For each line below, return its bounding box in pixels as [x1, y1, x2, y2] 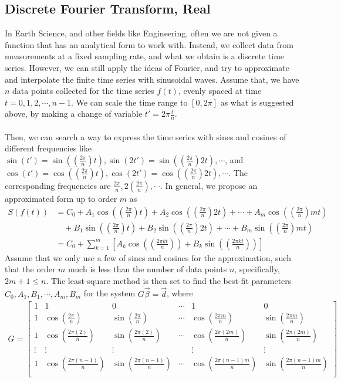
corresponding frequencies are [5, 179, 111, 191]
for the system [83, 287, 136, 299]
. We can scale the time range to [71, 96, 188, 108]
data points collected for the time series [12, 84, 154, 97]
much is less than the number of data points [68, 263, 227, 275]
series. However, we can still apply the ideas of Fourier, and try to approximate [5, 61, 289, 73]
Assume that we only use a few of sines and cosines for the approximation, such [5, 251, 291, 263]
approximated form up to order [5, 192, 117, 204]
